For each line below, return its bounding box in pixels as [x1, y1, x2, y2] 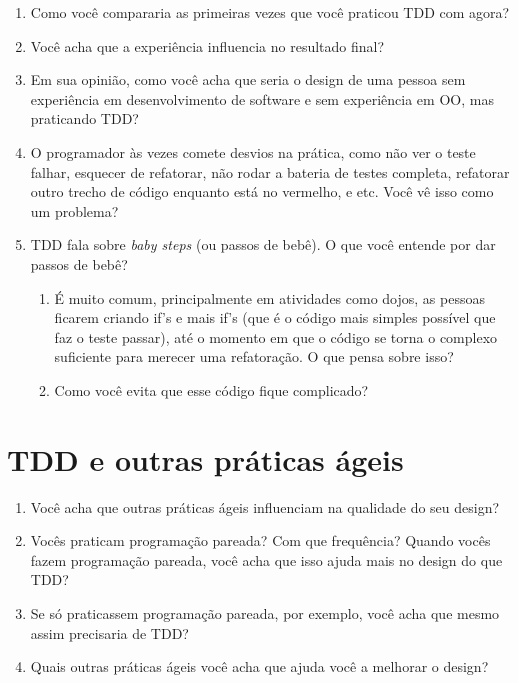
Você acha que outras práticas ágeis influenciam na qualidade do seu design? [30, 496, 500, 517]
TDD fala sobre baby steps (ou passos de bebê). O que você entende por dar [30, 234, 496, 255]
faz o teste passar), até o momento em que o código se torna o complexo [54, 326, 498, 347]
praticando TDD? [30, 108, 139, 129]
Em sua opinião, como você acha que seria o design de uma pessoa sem [30, 69, 466, 90]
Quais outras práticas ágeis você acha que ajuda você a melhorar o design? [30, 656, 489, 677]
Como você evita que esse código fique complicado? [54, 379, 369, 400]
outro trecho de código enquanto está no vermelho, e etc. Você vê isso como [30, 181, 494, 202]
